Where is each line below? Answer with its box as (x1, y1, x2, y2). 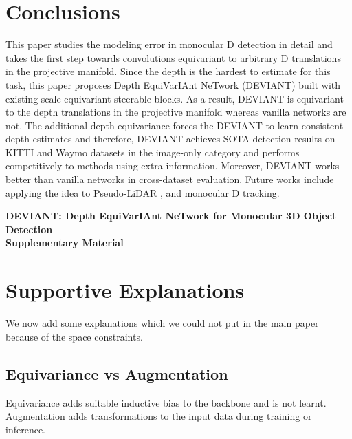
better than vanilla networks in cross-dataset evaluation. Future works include (5, 172, 334, 186)
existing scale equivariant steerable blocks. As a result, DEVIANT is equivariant (5, 91, 344, 105)
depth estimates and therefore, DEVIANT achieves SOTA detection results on (5, 131, 335, 146)
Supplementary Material (5, 235, 124, 250)
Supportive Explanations (5, 276, 245, 304)
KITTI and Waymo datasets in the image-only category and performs (5, 144, 300, 159)
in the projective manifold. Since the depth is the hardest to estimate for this (5, 64, 331, 78)
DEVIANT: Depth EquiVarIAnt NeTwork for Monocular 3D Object (5, 208, 337, 223)
